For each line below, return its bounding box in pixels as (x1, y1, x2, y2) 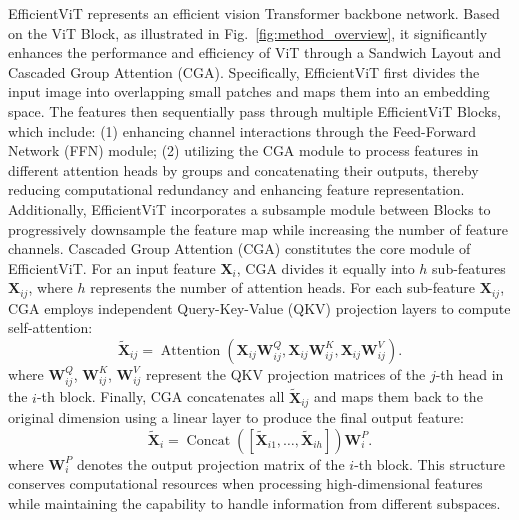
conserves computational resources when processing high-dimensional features (8, 473, 483, 494)
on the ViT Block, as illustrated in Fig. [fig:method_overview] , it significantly (8, 22, 488, 43)
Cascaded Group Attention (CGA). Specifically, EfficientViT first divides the (8, 61, 480, 82)
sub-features (432, 257, 506, 278)
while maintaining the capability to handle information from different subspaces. (8, 492, 501, 513)
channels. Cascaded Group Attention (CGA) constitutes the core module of (8, 238, 471, 259)
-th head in (435, 363, 504, 384)
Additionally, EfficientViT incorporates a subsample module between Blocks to (8, 198, 491, 219)
